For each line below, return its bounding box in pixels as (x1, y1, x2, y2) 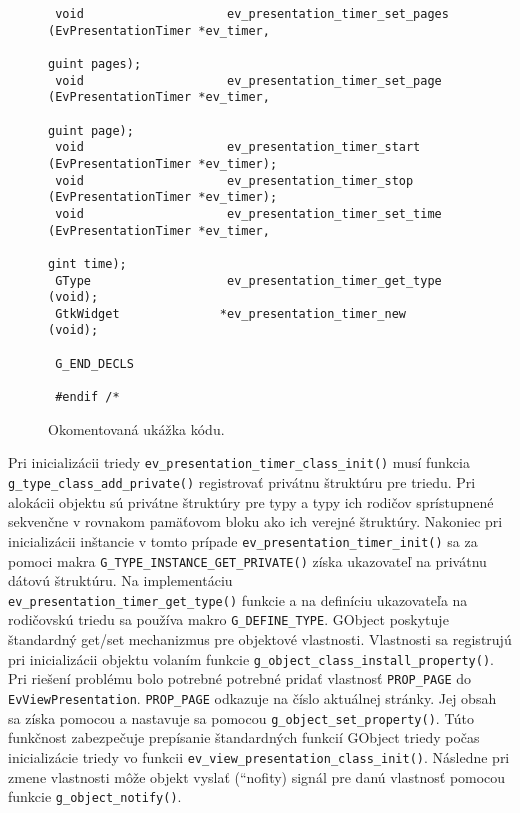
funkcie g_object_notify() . (8, 786, 182, 807)
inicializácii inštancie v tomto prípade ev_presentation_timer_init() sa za (8, 530, 478, 551)
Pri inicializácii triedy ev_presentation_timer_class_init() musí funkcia (8, 452, 470, 473)
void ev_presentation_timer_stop (55, 173, 414, 188)
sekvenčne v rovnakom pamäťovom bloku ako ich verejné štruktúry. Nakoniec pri (8, 511, 503, 532)
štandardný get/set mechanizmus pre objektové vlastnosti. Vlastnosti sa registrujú (8, 629, 512, 650)
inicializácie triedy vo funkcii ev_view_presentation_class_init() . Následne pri (8, 746, 510, 767)
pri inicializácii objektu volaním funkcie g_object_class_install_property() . (8, 648, 495, 669)
